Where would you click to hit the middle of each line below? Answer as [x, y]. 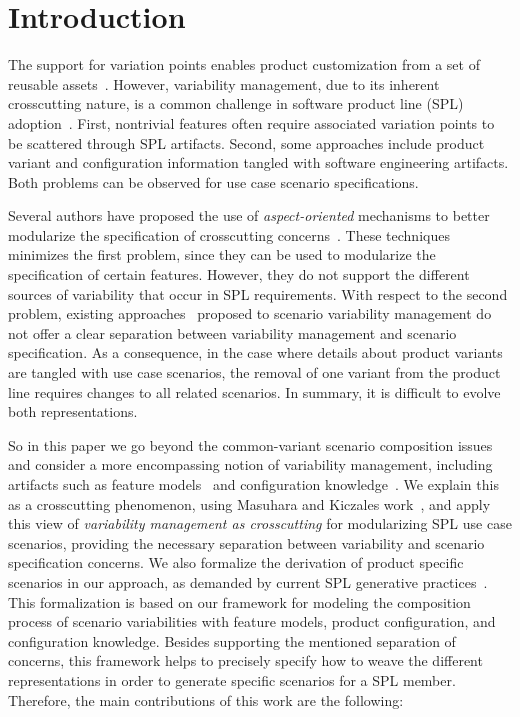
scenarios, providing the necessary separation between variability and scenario [246, 542]
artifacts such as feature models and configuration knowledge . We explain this [253, 484]
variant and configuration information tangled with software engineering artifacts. [258, 162]
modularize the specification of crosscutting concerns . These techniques [229, 234]
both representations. [73, 411]
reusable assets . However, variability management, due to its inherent [224, 83]
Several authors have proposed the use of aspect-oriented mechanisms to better [249, 215]
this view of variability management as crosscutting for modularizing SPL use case [260, 523]
